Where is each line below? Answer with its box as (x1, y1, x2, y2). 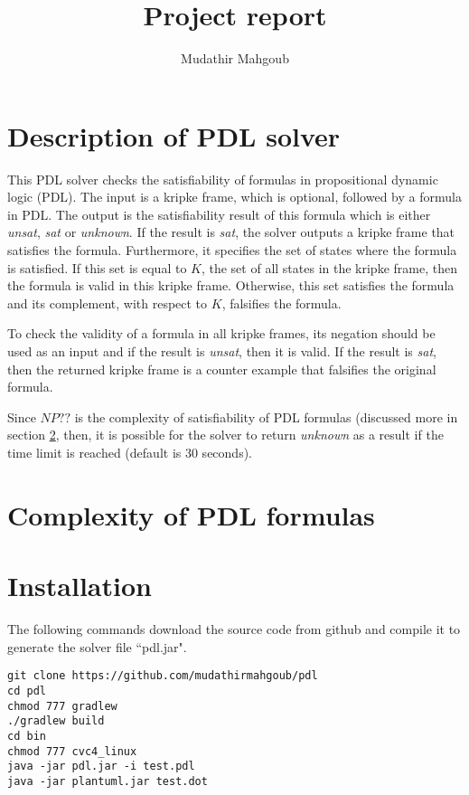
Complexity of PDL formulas (7, 496, 375, 533)
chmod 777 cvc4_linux (7, 744, 137, 758)
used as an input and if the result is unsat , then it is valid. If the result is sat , (7, 342, 436, 360)
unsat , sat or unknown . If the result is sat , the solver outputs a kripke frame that (7, 222, 455, 241)
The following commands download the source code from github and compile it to (7, 620, 461, 639)
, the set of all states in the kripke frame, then (201, 258, 457, 277)
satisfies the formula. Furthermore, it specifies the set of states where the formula (7, 241, 457, 260)
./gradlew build (7, 715, 105, 728)
